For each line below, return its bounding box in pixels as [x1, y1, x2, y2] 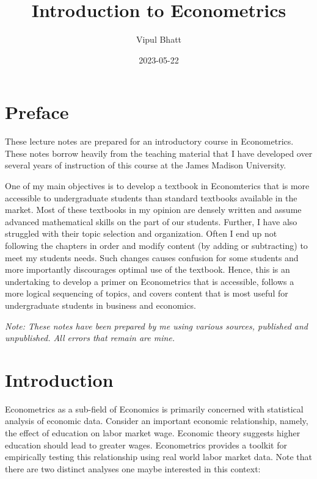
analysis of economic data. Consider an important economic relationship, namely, [5, 414, 308, 427]
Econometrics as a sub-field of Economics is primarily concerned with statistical [5, 402, 304, 415]
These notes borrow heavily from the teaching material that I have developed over [5, 146, 313, 159]
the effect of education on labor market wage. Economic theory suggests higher [5, 427, 301, 439]
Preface [5, 99, 69, 124]
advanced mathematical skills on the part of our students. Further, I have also [5, 215, 297, 228]
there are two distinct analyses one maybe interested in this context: [5, 462, 261, 475]
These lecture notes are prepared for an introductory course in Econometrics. [5, 135, 294, 148]
